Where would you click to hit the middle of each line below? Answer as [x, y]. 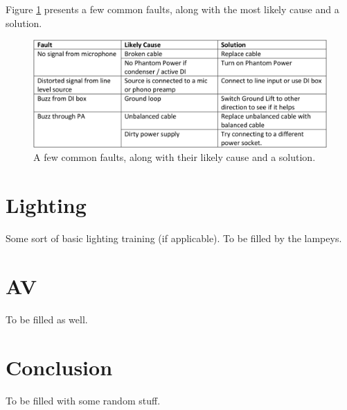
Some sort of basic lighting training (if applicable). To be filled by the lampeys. [174, 238]
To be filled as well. [47, 319]
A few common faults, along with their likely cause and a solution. [175, 157]
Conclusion [59, 367]
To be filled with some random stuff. [83, 400]
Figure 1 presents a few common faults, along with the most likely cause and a [172, 9]
